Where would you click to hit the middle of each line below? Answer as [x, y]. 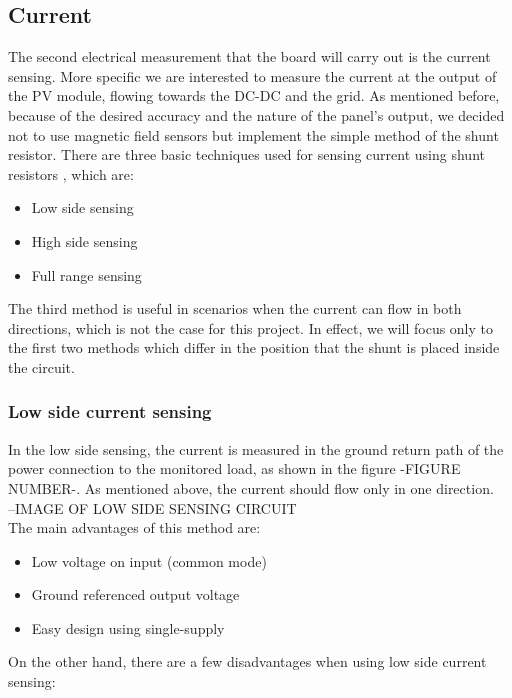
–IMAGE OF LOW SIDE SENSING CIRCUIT [152, 507]
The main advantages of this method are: [134, 527]
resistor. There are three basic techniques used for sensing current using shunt [246, 154]
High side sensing [84, 240]
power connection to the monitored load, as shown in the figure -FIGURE [234, 468]
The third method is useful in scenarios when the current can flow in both [235, 308]
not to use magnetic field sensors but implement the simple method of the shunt [253, 134]
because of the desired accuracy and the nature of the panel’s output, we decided [256, 114]
